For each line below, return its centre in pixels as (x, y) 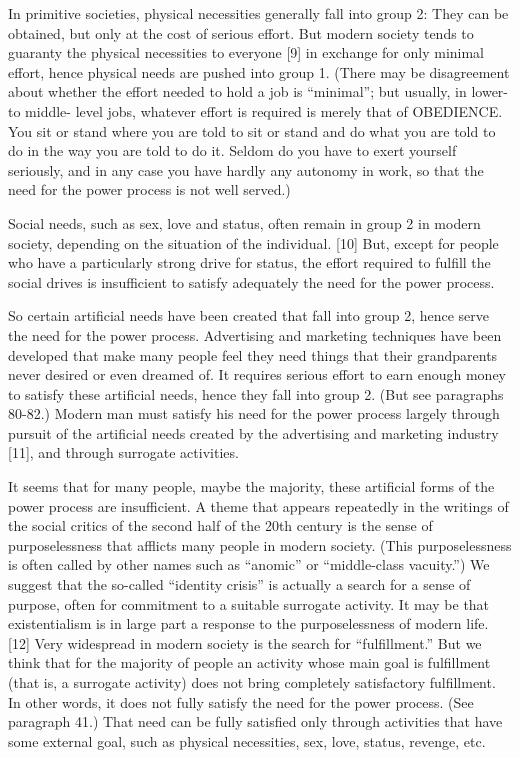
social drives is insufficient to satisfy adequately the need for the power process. (251, 281)
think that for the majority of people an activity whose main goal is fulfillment (249, 662)
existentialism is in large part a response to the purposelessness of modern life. (248, 623)
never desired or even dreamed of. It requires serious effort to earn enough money (257, 374)
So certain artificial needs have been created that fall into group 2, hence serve (248, 315)
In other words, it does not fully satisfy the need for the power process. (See (241, 701)
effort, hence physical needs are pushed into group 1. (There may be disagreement (259, 71)
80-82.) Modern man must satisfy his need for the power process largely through (254, 413)
